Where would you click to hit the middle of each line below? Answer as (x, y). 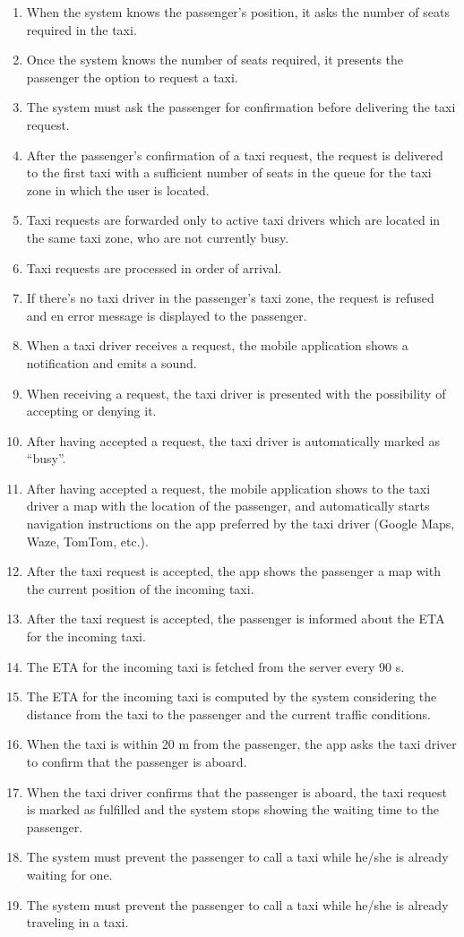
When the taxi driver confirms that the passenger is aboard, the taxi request (237, 791)
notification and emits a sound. (112, 362)
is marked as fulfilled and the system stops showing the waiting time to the (233, 809)
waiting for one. (69, 874)
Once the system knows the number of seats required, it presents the (215, 60)
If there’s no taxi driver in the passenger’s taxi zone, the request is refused (230, 298)
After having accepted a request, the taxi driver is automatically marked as (233, 440)
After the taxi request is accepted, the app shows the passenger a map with (233, 571)
